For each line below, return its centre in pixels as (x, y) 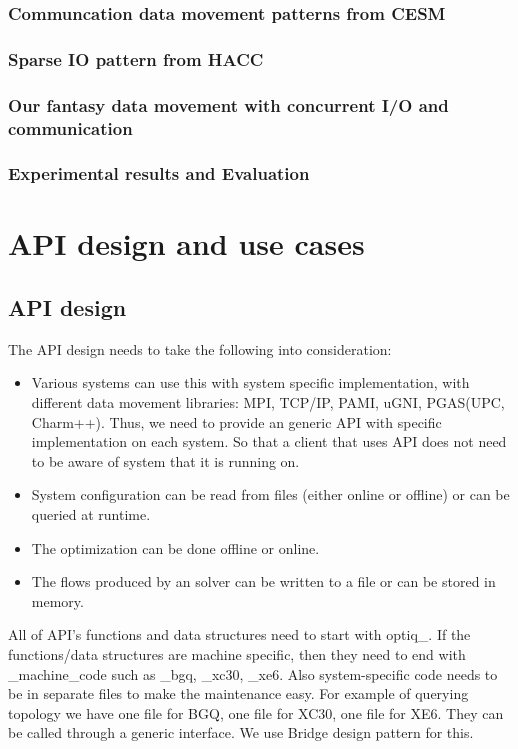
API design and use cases (186, 243)
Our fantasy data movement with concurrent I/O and (228, 104)
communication (70, 127)
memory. (57, 600)
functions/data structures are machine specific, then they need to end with (237, 654)
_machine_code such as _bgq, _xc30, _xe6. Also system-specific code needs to (253, 673)
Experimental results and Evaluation (159, 173)
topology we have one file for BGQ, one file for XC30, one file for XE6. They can (256, 712)
